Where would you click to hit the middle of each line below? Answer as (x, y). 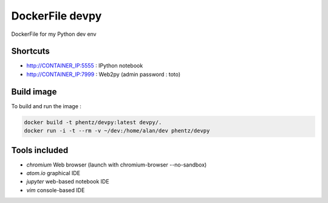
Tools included (40, 150)
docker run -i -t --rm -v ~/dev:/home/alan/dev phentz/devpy (117, 131)
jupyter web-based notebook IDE (68, 182)
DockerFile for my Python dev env (54, 34)
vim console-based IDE (56, 190)
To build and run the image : (46, 106)
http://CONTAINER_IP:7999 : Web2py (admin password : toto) (104, 74)
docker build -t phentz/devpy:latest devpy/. (93, 122)
